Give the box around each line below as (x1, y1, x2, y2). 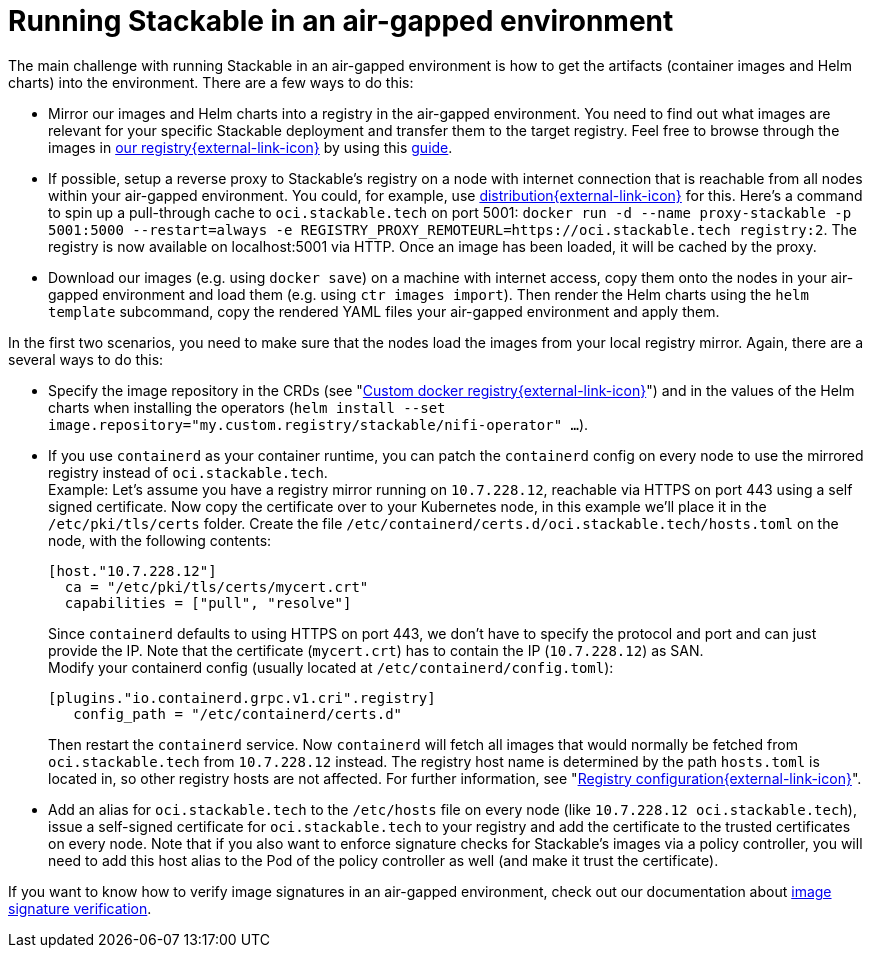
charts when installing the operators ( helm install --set (48, 398, 446, 416)
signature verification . (8, 899, 152, 917)
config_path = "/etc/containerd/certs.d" (73, 705, 403, 722)
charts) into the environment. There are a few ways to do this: (8, 73, 414, 91)
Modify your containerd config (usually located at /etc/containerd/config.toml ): (48, 658, 614, 676)
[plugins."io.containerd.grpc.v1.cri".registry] (48, 689, 436, 706)
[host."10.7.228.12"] (48, 562, 217, 579)
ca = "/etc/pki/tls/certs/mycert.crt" (64, 578, 369, 595)
